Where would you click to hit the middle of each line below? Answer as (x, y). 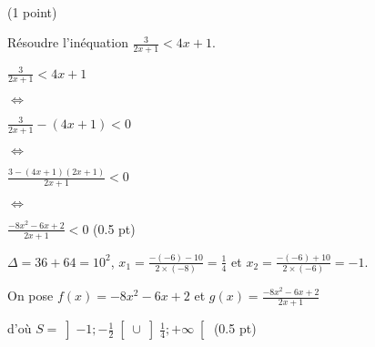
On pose (30, 296)
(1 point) (32, 11)
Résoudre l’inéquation (68, 42)
